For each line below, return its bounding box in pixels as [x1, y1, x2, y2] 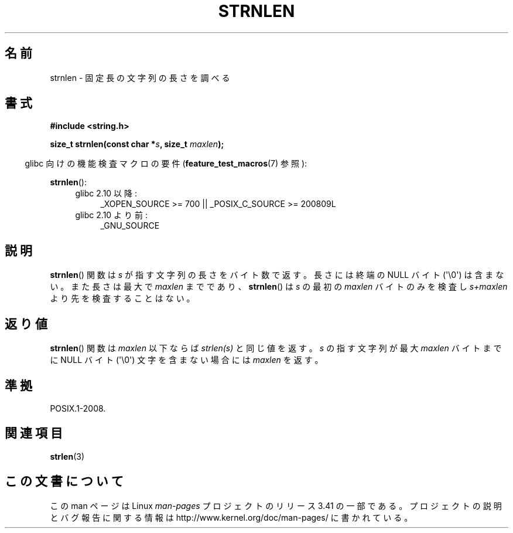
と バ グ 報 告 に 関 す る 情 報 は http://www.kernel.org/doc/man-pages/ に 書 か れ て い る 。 [50, 512, 413, 522]
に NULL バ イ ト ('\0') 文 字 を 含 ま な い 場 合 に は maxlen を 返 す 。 [50, 355, 323, 365]
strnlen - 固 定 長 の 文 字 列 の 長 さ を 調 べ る [50, 72, 230, 83]
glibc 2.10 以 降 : [75, 188, 137, 199]
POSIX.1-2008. [50, 403, 106, 413]
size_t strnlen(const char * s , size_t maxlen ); [50, 139, 224, 150]
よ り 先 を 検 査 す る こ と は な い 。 [50, 293, 195, 304]
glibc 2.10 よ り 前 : [75, 210, 148, 220]
